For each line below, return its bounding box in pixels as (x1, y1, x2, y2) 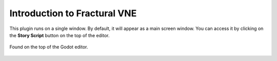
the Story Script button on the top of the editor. (9, 32, 110, 38)
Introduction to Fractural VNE (9, 8, 137, 19)
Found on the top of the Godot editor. (9, 44, 88, 50)
